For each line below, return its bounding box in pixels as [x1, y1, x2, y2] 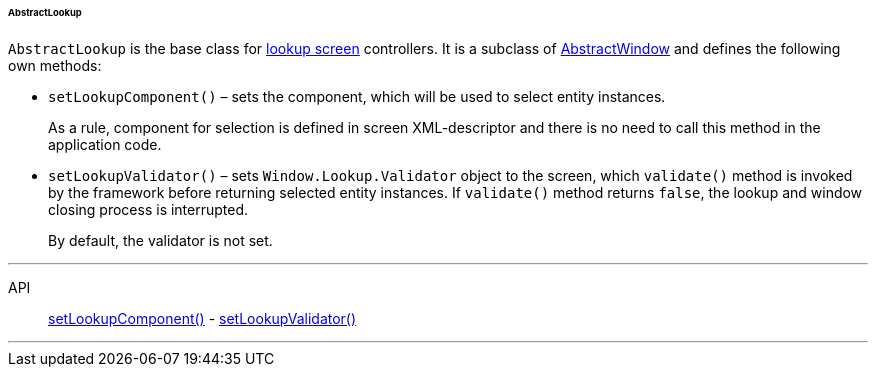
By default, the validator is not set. [48, 231, 273, 249]
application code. [48, 135, 162, 153]
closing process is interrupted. [48, 200, 249, 218]
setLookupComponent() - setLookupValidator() [48, 309, 357, 327]
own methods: [8, 56, 102, 74]
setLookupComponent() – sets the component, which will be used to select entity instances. [48, 87, 666, 105]
